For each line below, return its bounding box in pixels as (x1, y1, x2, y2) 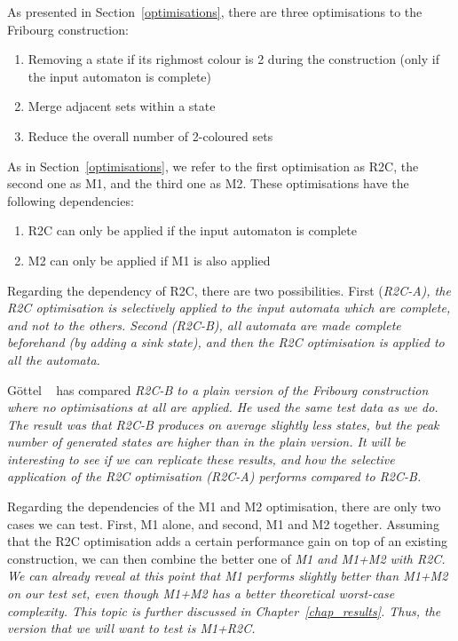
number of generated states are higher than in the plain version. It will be (7, 432, 406, 451)
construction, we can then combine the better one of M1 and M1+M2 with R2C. (7, 549, 446, 567)
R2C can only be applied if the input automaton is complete (28, 221, 357, 240)
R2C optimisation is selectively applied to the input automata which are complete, (7, 298, 451, 317)
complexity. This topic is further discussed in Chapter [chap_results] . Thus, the (7, 601, 441, 620)
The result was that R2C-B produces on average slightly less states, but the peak (7, 415, 439, 433)
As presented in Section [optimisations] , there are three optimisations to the (7, 3, 422, 20)
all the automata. (7, 350, 100, 368)
